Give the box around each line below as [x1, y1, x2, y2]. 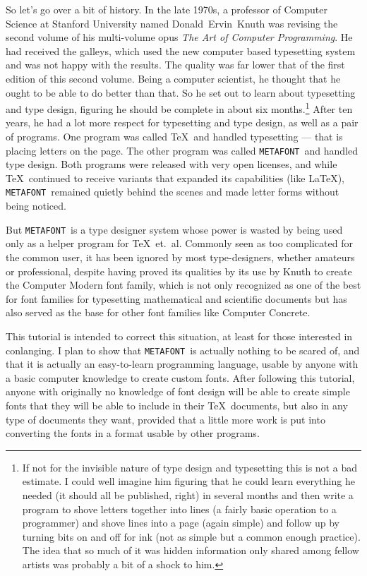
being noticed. [6, 198, 66, 213]
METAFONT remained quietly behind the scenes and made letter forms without [6, 184, 339, 199]
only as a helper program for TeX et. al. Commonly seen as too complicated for [6, 236, 353, 251]
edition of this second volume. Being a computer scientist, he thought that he [6, 71, 341, 85]
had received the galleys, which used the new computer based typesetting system [6, 43, 356, 58]
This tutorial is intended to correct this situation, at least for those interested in [6, 328, 353, 343]
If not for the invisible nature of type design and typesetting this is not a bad [22, 460, 357, 474]
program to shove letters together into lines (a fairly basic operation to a [22, 501, 337, 516]
